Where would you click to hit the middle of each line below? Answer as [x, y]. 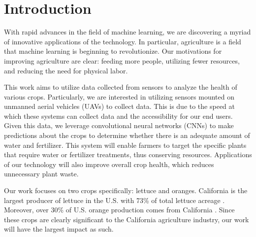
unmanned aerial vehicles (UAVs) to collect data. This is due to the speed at [119, 106]
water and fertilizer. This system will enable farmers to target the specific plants [125, 145]
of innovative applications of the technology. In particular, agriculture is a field [123, 41]
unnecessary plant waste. [41, 174]
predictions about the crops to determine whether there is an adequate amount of [127, 135]
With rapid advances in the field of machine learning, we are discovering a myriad [128, 32]
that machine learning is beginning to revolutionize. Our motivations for [113, 51]
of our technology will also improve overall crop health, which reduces [109, 164]
